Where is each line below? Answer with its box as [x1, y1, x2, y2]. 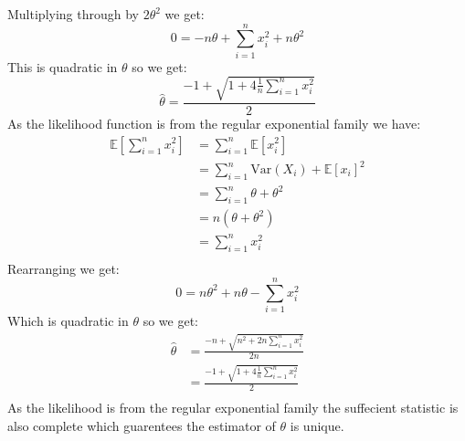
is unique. [290, 415, 344, 435]
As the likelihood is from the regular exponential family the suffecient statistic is [7, 398, 459, 417]
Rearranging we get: [7, 258, 120, 278]
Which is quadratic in [7, 311, 129, 331]
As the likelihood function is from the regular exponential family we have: [7, 113, 421, 132]
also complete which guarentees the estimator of [7, 415, 276, 435]
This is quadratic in [7, 57, 118, 76]
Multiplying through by [7, 5, 139, 23]
